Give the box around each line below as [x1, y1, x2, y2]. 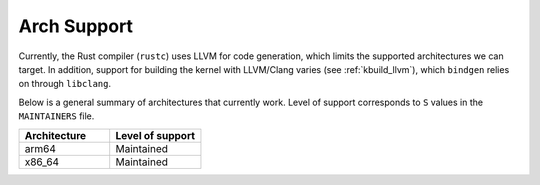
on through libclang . [18, 78, 112, 90]
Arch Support [18, 15, 134, 37]
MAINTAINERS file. [18, 110, 95, 122]
